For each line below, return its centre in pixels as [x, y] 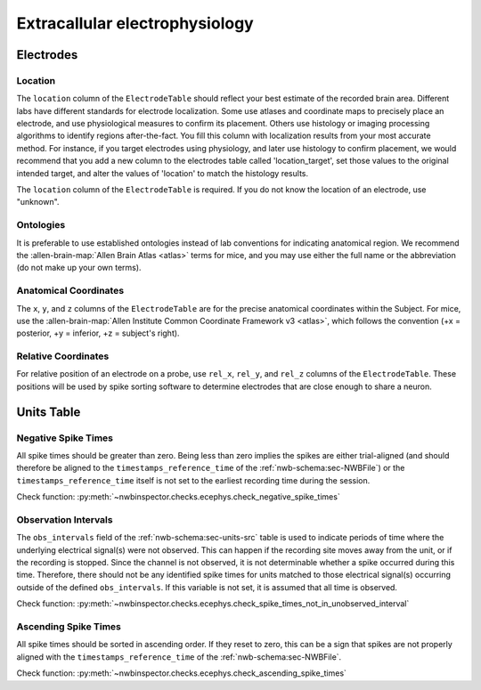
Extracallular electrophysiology [135, 23]
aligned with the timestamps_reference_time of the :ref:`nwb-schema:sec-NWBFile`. [179, 657]
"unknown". [38, 202]
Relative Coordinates [63, 356]
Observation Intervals [65, 519]
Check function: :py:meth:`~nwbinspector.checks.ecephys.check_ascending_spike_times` [182, 673]
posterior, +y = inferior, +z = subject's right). [98, 333]
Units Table [49, 412]
